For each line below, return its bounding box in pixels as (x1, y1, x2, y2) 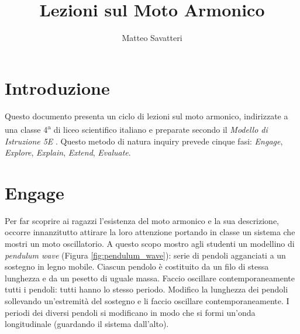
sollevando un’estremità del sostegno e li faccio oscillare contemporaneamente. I (5, 294, 289, 307)
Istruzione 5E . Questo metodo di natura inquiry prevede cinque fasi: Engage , (5, 135, 283, 147)
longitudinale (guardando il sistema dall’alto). (5, 318, 169, 330)
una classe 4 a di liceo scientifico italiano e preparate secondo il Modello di (5, 122, 268, 135)
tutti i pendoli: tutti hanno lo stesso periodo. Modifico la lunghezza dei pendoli (5, 283, 288, 295)
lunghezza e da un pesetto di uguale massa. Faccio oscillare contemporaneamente (5, 271, 295, 284)
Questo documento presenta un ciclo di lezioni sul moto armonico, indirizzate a (5, 109, 288, 122)
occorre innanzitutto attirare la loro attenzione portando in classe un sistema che (5, 226, 295, 238)
